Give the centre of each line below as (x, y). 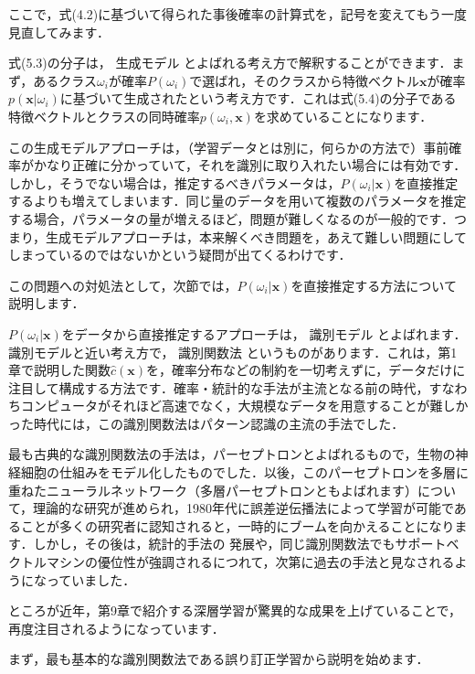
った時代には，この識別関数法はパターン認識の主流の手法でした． (206, 423)
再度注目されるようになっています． (116, 628)
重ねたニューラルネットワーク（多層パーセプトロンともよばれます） (213, 490)
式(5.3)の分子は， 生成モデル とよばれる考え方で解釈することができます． (230, 63)
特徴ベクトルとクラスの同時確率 (104, 116)
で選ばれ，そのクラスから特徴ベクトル (305, 80)
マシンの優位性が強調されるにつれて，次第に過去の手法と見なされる (250, 562)
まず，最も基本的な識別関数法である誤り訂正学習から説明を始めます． (219, 659)
